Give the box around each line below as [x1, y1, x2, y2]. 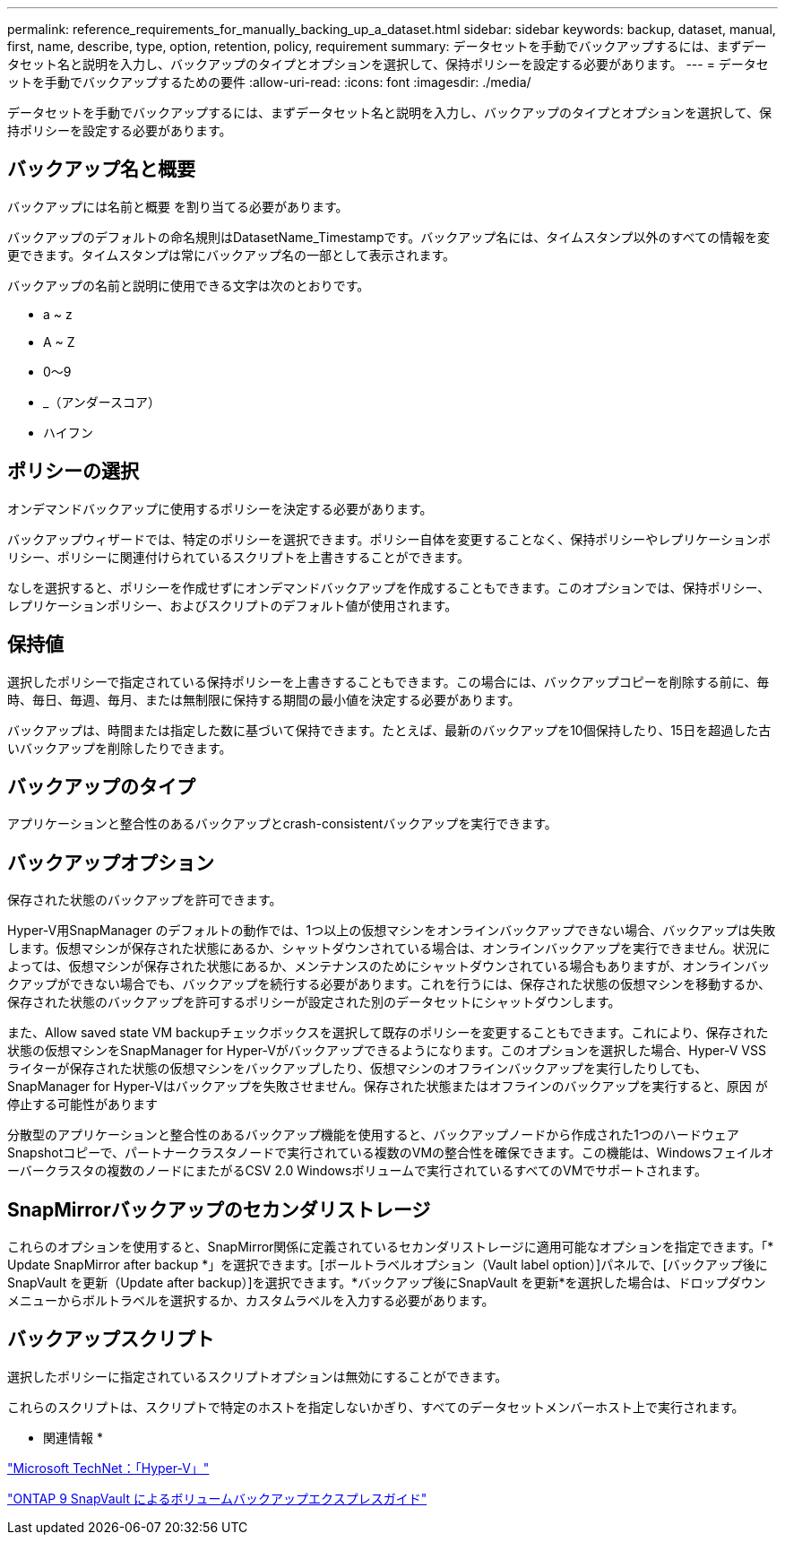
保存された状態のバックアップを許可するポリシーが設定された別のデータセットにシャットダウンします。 [7, 994, 621, 1010]
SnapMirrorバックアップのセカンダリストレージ [7, 1198, 431, 1221]
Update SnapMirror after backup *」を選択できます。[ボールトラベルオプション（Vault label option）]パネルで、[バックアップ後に [7, 1257, 768, 1273]
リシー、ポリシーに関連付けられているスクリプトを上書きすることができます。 [7, 549, 470, 565]
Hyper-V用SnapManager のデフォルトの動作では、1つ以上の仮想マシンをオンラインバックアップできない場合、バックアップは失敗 [7, 923, 776, 939]
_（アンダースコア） [43, 394, 161, 410]
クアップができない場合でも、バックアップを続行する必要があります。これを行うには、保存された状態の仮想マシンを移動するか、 [7, 976, 771, 992]
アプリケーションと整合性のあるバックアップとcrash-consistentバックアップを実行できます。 [7, 816, 557, 832]
